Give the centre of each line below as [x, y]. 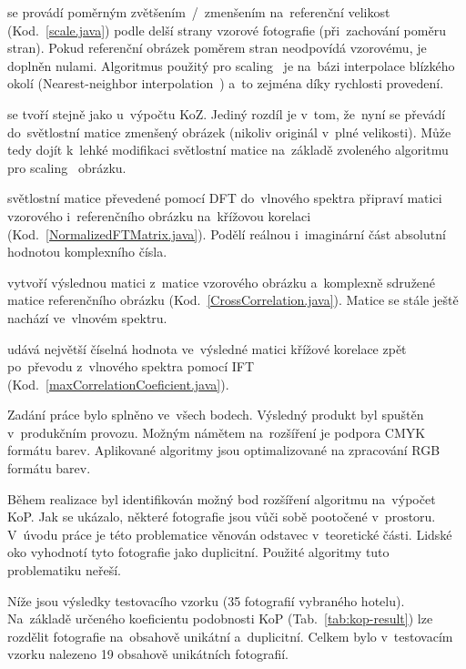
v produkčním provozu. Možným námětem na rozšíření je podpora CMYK [217, 432]
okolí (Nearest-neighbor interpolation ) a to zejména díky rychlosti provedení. [226, 83]
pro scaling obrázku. [67, 167]
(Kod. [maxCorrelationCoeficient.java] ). [118, 384]
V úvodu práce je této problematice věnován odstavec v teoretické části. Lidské [230, 534]
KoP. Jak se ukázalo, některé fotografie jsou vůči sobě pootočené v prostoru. [222, 517]
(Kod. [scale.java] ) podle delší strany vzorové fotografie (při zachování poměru [227, 30]
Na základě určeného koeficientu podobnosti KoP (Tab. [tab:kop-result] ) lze [220, 618]
